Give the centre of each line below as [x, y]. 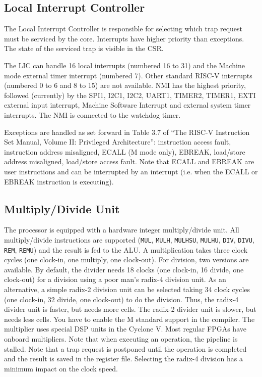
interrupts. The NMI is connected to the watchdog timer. [92, 114]
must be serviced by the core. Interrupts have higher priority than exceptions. [124, 38]
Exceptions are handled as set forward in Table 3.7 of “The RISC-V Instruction [127, 132]
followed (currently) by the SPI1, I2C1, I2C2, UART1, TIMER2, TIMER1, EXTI [130, 95]
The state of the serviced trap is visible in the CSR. [84, 48]
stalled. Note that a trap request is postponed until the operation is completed [125, 348]
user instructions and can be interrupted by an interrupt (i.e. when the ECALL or [131, 171]
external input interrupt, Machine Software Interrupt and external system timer [127, 105]
